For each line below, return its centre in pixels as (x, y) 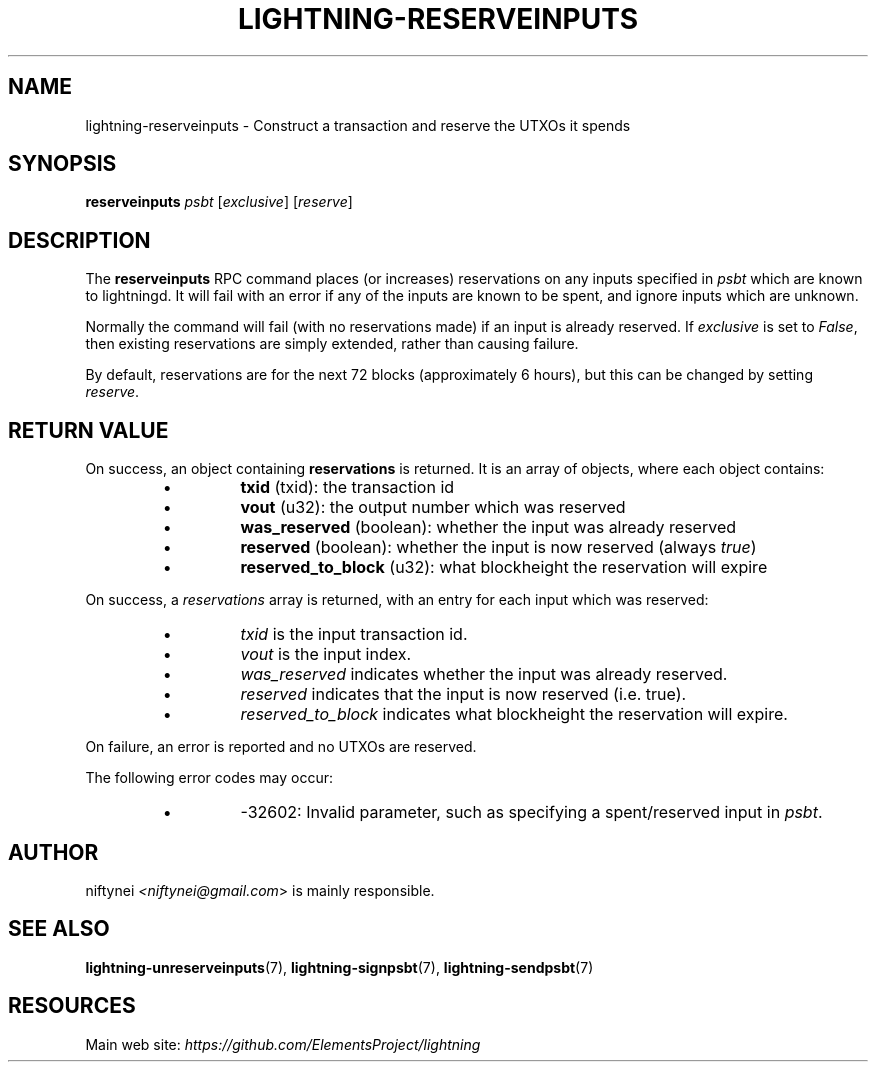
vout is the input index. (326, 654)
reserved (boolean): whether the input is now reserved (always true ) (498, 547)
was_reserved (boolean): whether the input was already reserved (488, 527)
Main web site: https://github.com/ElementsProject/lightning (283, 1044)
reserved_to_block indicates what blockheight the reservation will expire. (514, 714)
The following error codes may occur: (209, 778)
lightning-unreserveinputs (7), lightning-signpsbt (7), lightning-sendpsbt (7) (339, 967)
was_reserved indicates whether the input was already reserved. (484, 674)
